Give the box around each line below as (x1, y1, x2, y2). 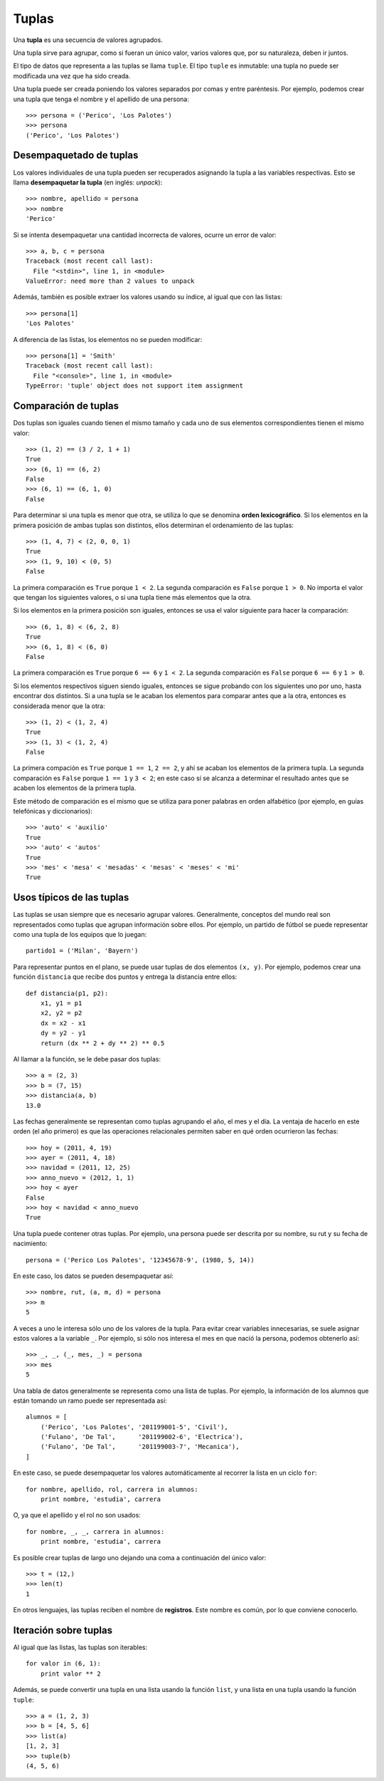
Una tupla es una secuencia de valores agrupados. (13, 36, 163, 44)
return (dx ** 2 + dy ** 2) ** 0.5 (40, 1039, 165, 1047)
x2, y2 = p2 (40, 1009, 82, 1017)
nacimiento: (13, 1240, 48, 1248)
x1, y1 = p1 (40, 999, 82, 1007)
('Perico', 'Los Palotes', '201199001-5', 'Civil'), (40, 1423, 229, 1431)
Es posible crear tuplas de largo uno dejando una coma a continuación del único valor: (13, 1553, 267, 1562)
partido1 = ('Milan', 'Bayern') (26, 947, 139, 955)
